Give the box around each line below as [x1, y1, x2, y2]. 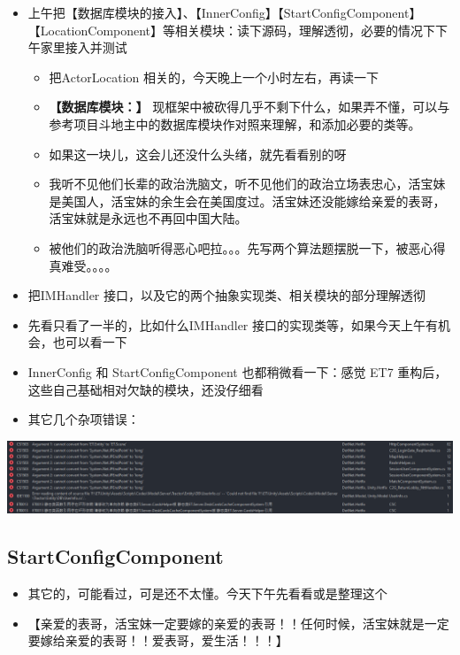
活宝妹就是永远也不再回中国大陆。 [49, 209, 248, 227]
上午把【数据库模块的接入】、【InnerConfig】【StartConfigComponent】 [27, 4, 422, 21]
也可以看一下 [52, 333, 127, 351]
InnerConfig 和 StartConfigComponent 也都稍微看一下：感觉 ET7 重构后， [27, 362, 448, 381]
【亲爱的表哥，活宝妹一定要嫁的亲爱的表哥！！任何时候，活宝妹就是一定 [27, 613, 449, 632]
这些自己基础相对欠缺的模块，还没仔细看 [27, 380, 264, 398]
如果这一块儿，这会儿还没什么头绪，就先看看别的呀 [49, 144, 347, 163]
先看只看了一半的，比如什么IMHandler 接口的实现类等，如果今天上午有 [27, 315, 439, 334]
